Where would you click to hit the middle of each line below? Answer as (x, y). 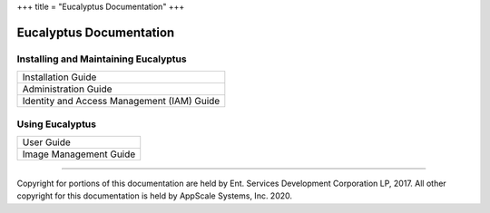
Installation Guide (59, 77)
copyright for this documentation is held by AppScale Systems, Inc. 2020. (155, 196)
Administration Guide (67, 89)
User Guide (47, 142)
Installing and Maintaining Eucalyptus (102, 59)
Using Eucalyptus (57, 124)
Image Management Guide (79, 154)
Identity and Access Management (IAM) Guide (121, 102)
